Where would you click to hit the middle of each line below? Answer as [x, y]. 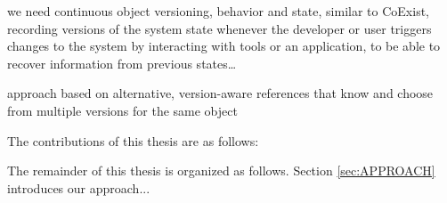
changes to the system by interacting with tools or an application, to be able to [224, 46]
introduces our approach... [79, 187]
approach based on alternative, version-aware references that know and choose [220, 93]
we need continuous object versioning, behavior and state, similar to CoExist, [218, 11]
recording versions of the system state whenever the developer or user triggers [219, 28]
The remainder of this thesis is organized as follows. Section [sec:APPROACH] [221, 171]
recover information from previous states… [122, 63]
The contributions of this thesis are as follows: [133, 140]
